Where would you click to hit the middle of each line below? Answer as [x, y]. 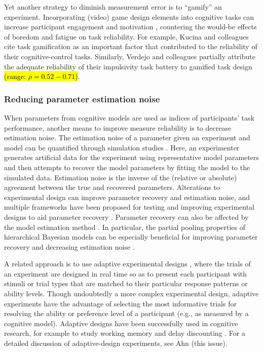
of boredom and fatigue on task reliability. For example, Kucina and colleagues [126, 36]
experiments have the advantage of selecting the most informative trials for [120, 303]
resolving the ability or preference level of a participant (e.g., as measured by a [126, 313]
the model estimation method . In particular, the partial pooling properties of [125, 227]
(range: [15, 76]
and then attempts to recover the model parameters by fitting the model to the [127, 167]
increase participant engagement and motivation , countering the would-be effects [130, 27]
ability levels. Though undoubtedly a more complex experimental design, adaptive [131, 294]
